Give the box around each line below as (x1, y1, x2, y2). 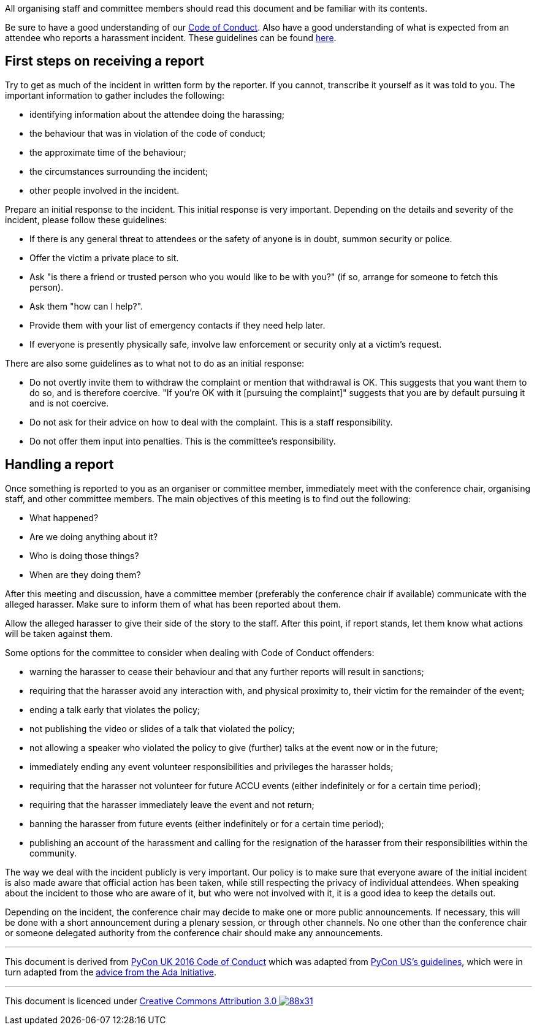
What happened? (29, 512, 99, 523)
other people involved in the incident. (29, 185, 180, 196)
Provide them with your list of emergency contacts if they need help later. (29, 319, 326, 330)
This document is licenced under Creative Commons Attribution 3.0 (5, 995, 277, 1006)
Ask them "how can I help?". (29, 300, 143, 311)
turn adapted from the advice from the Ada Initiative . (5, 966, 217, 977)
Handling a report (5, 457, 114, 473)
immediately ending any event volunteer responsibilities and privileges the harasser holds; (29, 761, 394, 772)
